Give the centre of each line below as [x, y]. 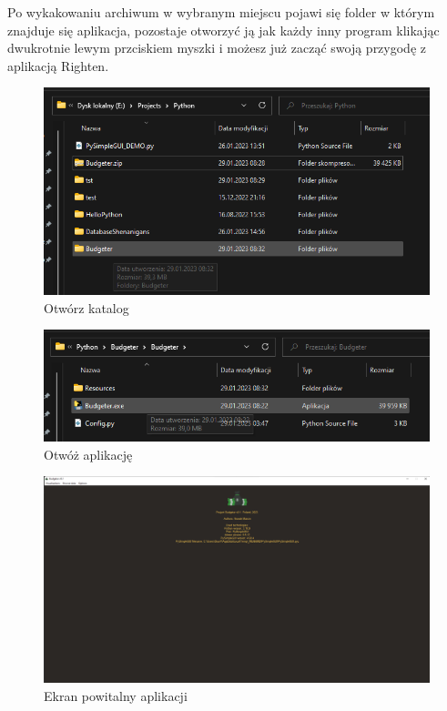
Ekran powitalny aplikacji [116, 695]
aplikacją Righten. [58, 65]
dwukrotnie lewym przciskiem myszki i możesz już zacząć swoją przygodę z [217, 48]
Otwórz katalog [86, 307]
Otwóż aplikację [88, 454]
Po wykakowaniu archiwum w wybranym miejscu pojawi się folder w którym [221, 12]
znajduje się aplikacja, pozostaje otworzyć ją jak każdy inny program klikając [223, 30]
